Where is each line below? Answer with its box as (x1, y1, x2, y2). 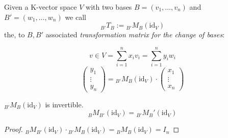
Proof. (4, 124, 23, 134)
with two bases (86, 2, 132, 12)
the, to (4, 29, 25, 40)
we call (65, 11, 86, 22)
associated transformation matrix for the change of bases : (45, 29, 225, 40)
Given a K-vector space (4, 2, 77, 12)
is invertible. (45, 99, 84, 109)
